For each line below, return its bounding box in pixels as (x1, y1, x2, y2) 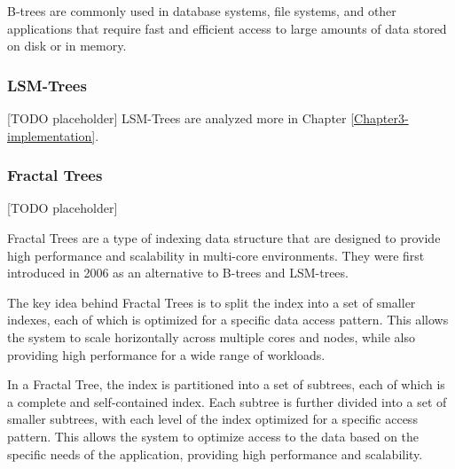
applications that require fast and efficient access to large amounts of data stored (7, 19, 447, 37)
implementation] (7, 126, 96, 145)
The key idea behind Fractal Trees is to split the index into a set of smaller (7, 293, 416, 311)
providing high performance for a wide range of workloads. (7, 345, 326, 363)
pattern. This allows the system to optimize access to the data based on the (7, 426, 420, 445)
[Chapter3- (350, 109, 409, 127)
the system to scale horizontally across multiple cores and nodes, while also (7, 327, 415, 346)
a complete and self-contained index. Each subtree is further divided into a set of (7, 392, 447, 410)
